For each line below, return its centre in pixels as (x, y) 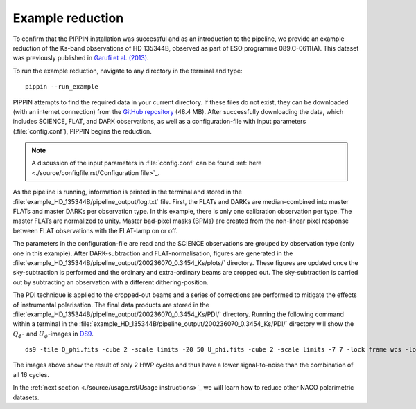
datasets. (26, 397)
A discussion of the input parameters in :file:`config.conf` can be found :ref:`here (147, 163)
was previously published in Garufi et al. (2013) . (81, 58)
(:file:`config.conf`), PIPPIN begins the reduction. (82, 131)
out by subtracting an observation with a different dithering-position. (111, 282)
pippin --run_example (62, 87)
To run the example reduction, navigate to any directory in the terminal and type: (128, 71)
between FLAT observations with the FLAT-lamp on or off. (95, 230)
